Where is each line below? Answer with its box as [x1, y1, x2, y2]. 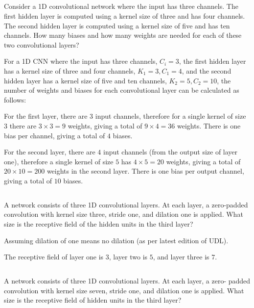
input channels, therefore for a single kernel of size [95, 111, 246, 121]
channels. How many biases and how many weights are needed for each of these [4, 30, 242, 40]
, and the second [182, 65, 231, 76]
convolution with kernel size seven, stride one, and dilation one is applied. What [4, 285, 244, 295]
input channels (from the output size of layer [103, 147, 238, 157]
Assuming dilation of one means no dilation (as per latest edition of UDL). [4, 235, 229, 245]
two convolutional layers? [4, 39, 79, 50]
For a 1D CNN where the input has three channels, [4, 56, 158, 66]
